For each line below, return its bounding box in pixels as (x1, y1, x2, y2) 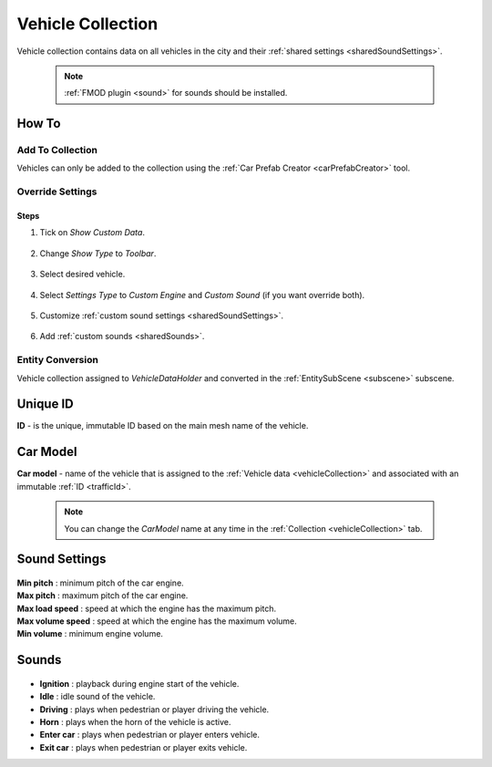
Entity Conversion (16, 354, 99, 367)
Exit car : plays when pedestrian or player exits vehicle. (39, 741, 248, 752)
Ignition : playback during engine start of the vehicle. (39, 678, 240, 689)
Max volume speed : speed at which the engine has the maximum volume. (16, 616, 298, 627)
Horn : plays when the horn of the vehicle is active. (39, 717, 231, 728)
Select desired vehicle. (39, 269, 126, 280)
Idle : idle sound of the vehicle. (39, 691, 156, 702)
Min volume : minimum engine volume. (16, 628, 164, 639)
